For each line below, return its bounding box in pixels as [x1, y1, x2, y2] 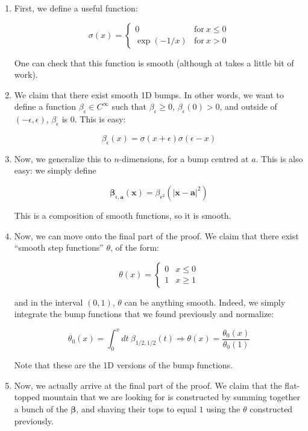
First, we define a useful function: [14, 2, 138, 14]
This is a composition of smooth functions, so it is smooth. [14, 209, 231, 221]
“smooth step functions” [14, 241, 104, 254]
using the [206, 403, 240, 415]
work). [14, 68, 38, 81]
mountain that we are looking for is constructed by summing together [42, 391, 300, 403]
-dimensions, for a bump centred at [119, 152, 249, 165]
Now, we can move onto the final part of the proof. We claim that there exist [14, 229, 299, 242]
